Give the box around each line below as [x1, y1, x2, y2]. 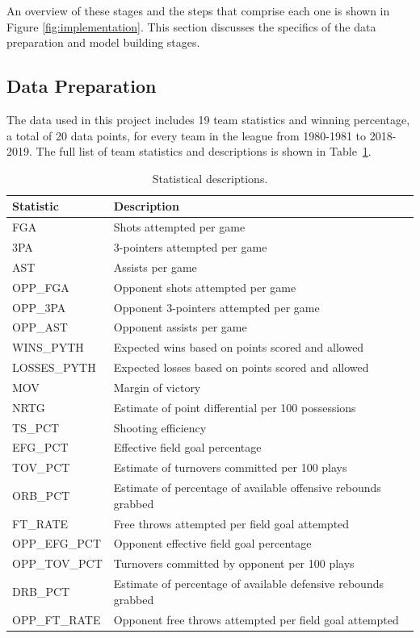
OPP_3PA [12, 298, 66, 315]
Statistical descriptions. [152, 169, 268, 186]
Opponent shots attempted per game [113, 278, 296, 295]
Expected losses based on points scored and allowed [113, 359, 369, 376]
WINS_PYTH [12, 339, 84, 356]
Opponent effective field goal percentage [113, 535, 312, 552]
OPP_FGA [12, 278, 69, 295]
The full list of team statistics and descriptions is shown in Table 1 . [36, 143, 372, 160]
